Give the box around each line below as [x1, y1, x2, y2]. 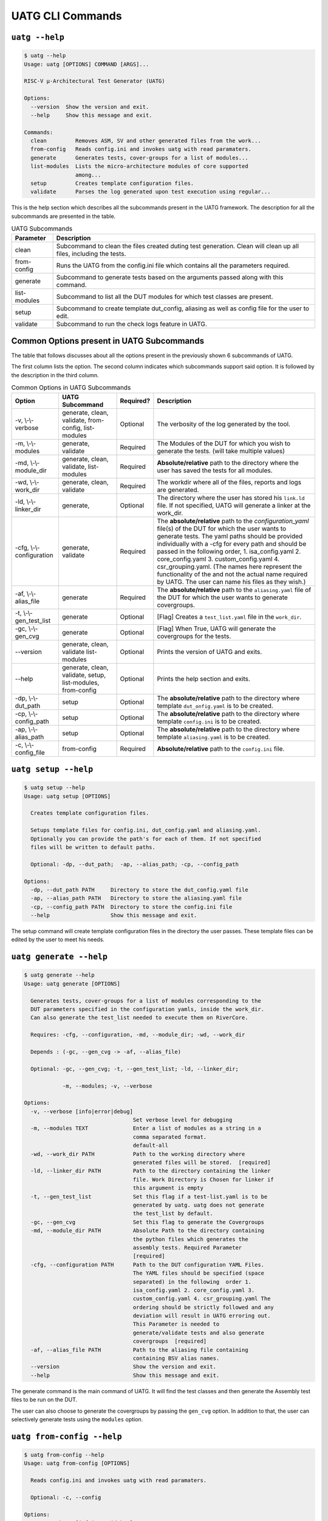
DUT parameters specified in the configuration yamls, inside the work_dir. [30, 1006, 264, 1013]
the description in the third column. [11, 371, 100, 378]
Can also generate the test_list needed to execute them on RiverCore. [30, 1014, 248, 1022]
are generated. [157, 486, 199, 494]
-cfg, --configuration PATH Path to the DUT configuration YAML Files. [30, 1261, 264, 1268]
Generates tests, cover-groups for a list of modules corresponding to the [30, 997, 261, 1004]
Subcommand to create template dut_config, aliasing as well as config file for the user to [56, 304, 310, 313]
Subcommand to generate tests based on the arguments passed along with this [56, 273, 284, 281]
